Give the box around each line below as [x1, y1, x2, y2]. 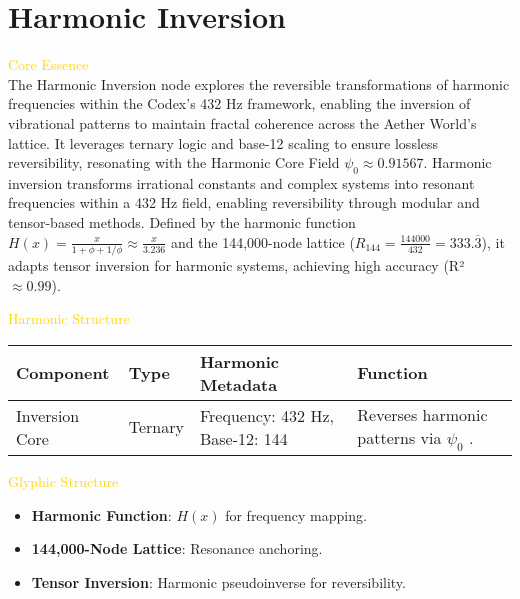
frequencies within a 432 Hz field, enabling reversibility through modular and [8, 192, 480, 213]
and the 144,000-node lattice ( [170, 231, 355, 252]
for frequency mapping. [225, 504, 367, 525]
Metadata [199, 372, 278, 396]
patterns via [357, 425, 442, 449]
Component [16, 361, 110, 385]
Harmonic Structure [8, 308, 130, 329]
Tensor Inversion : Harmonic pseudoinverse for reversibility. [31, 571, 406, 592]
